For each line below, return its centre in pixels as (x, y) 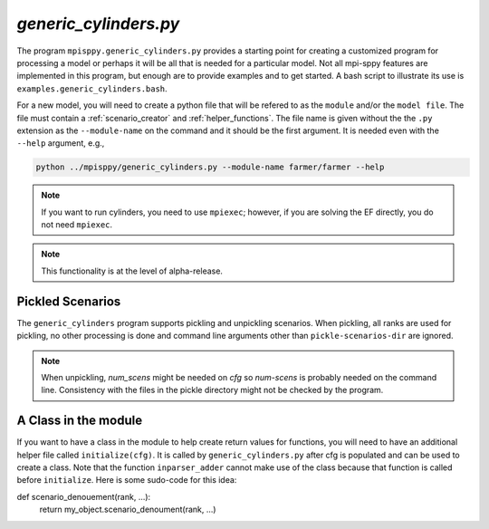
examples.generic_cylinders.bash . (92, 88)
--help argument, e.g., (61, 143)
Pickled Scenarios (69, 301)
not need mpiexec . (77, 225)
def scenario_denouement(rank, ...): (84, 496)
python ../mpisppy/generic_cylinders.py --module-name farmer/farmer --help (210, 167)
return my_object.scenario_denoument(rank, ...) (128, 510)
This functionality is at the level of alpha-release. (132, 271)
